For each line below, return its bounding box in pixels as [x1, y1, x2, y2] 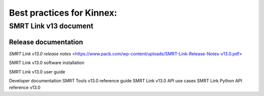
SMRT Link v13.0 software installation [9, 60, 85, 66]
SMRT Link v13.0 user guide [9, 69, 66, 74]
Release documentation [9, 38, 83, 46]
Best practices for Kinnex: [9, 7, 117, 18]
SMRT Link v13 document [9, 22, 94, 30]
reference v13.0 [9, 85, 41, 91]
